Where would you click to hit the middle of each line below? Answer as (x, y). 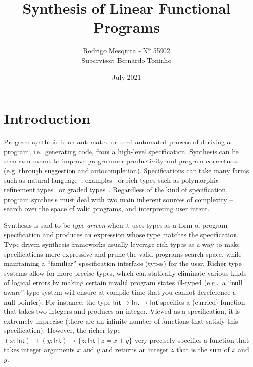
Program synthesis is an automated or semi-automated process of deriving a (117, 142)
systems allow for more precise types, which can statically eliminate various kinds (125, 273)
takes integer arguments (39, 349)
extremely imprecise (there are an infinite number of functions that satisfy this (121, 320)
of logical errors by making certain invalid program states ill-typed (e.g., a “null (123, 282)
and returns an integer (135, 349)
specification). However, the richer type (62, 330)
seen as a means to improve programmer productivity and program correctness (121, 161)
